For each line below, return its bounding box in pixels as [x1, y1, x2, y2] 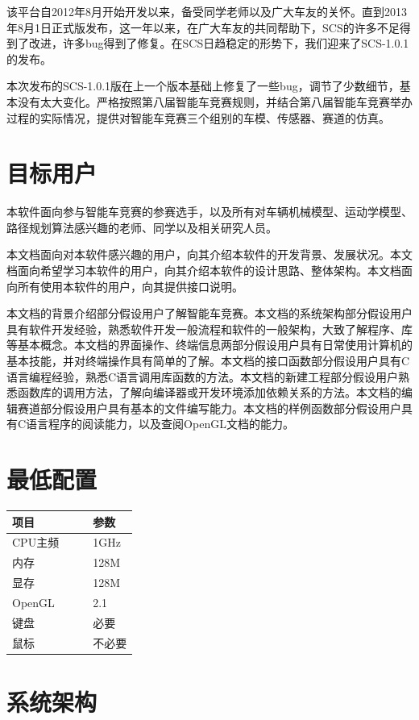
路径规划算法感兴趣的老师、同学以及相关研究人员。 [6, 218, 277, 235]
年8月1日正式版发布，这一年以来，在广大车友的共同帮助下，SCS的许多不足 [6, 19, 400, 35]
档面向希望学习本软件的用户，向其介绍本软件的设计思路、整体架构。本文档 [6, 262, 401, 279]
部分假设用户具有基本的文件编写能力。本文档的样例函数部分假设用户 [39, 399, 401, 416]
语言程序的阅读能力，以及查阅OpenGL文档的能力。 [26, 415, 294, 432]
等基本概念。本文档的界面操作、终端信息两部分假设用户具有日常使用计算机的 [6, 336, 413, 353]
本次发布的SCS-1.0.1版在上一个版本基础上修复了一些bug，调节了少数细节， [6, 77, 400, 94]
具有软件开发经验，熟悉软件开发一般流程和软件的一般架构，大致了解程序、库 [6, 320, 413, 337]
